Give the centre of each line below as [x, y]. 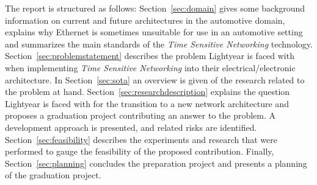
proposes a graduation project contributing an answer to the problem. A [140, 115]
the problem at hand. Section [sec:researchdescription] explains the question [148, 92]
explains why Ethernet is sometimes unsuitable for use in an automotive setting [154, 32]
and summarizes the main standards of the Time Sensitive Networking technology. [159, 44]
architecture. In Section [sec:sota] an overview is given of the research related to [155, 79]
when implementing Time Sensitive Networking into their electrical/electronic [150, 67]
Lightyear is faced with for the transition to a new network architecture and [147, 103]
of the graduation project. [53, 175]
